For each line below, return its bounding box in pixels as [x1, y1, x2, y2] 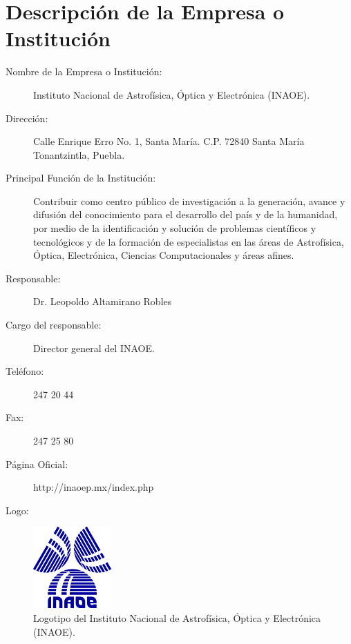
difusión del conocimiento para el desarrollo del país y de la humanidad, [33, 207, 338, 222]
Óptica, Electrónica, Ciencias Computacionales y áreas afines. [33, 248, 294, 262]
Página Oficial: [6, 456, 68, 471]
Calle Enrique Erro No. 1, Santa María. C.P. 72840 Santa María [33, 134, 305, 148]
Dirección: [6, 110, 48, 125]
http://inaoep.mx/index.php [33, 480, 154, 494]
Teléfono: [6, 364, 44, 378]
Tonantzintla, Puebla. [33, 147, 125, 162]
